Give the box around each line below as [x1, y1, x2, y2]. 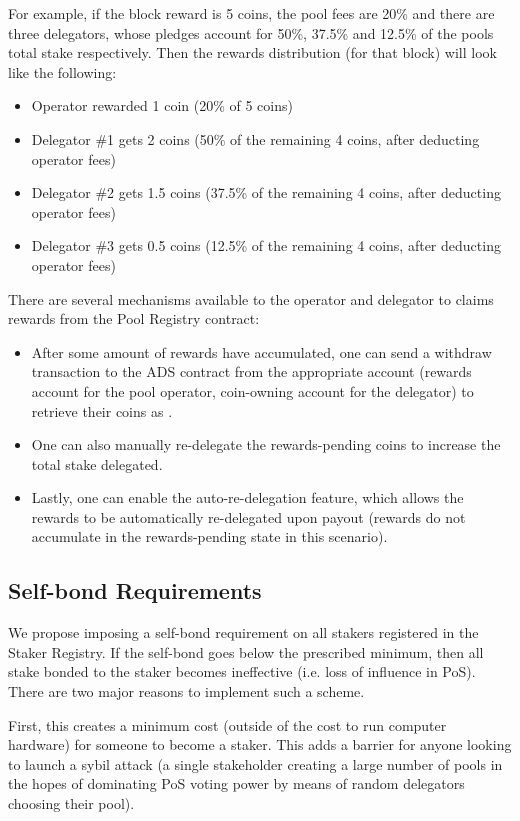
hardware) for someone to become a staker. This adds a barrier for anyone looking [8, 734, 512, 755]
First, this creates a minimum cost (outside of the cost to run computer [8, 714, 447, 735]
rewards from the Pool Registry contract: [8, 308, 260, 329]
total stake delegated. [31, 453, 163, 474]
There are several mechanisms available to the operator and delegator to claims [8, 288, 494, 309]
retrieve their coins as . [31, 400, 173, 421]
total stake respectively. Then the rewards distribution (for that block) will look [8, 42, 497, 63]
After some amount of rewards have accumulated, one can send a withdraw [31, 341, 492, 362]
